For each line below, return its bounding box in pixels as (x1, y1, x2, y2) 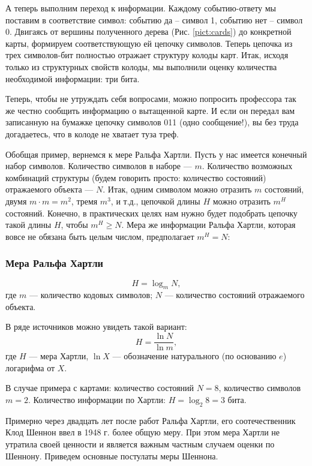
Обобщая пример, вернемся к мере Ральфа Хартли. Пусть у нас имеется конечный (5, 148, 307, 160)
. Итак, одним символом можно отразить (103, 183, 252, 196)
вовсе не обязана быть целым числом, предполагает (5, 230, 194, 242)
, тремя (71, 194, 98, 207)
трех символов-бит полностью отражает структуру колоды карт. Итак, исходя (5, 49, 289, 61)
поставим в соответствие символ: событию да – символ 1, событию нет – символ (5, 13, 303, 26)
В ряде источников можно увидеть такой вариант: (5, 320, 187, 333)
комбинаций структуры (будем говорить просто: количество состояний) (5, 171, 266, 184)
